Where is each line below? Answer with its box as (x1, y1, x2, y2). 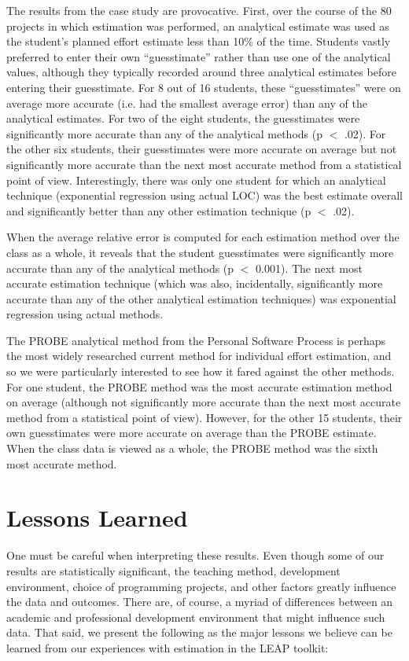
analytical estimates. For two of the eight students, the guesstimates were (6, 110, 360, 127)
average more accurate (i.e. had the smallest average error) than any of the (6, 94, 367, 111)
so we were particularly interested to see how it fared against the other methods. (6, 363, 395, 380)
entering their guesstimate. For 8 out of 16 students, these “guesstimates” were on (6, 79, 401, 95)
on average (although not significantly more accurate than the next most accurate (6, 394, 401, 410)
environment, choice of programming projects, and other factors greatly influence (6, 578, 396, 594)
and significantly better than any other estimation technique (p (6, 202, 311, 218)
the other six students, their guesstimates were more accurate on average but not (6, 141, 397, 157)
